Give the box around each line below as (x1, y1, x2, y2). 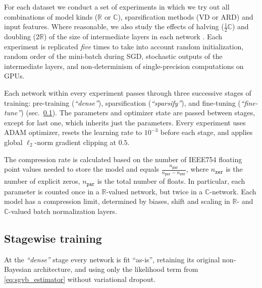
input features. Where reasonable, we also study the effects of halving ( (4, 21, 224, 32)
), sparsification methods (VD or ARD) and (118, 11, 253, 22)
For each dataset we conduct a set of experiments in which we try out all (4, 2, 230, 12)
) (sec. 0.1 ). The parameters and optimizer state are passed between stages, (21, 107, 255, 118)
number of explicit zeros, (4, 176, 80, 186)
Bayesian (4, 264, 31, 274)
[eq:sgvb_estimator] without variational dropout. (4, 274, 156, 284)
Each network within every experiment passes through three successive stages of (4, 87, 251, 98)
